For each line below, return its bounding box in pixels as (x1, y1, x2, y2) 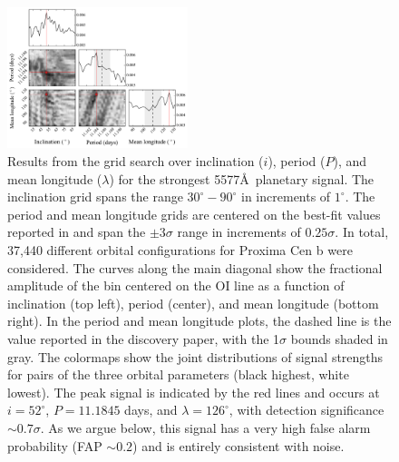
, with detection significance (229, 400, 384, 419)
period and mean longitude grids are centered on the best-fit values (7, 204, 381, 223)
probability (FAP (7, 436, 102, 455)
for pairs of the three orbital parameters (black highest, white (7, 365, 349, 384)
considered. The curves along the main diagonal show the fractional (7, 258, 383, 277)
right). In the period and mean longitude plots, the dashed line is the (7, 311, 392, 330)
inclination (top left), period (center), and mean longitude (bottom (7, 293, 379, 312)
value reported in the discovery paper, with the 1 (7, 329, 280, 348)
